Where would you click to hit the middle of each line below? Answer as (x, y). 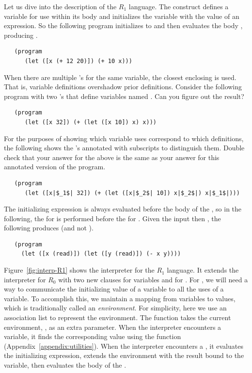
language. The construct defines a (179, 6)
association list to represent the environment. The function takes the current (118, 317)
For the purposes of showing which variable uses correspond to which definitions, (124, 138)
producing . (21, 35)
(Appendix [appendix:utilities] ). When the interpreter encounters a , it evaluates (124, 346)
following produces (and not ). (49, 228)
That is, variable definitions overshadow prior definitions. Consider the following (123, 87)
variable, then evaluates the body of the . (65, 365)
